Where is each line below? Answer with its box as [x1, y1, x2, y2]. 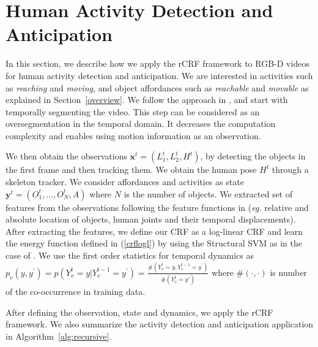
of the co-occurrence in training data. [6, 285, 146, 298]
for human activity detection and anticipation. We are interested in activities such [6, 69, 313, 82]
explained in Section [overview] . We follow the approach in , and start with [6, 93, 288, 106]
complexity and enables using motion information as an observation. [6, 129, 261, 142]
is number [270, 265, 307, 278]
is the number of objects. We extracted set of [124, 187, 293, 200]
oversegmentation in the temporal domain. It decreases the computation [6, 117, 276, 130]
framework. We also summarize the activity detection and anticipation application [6, 318, 314, 330]
